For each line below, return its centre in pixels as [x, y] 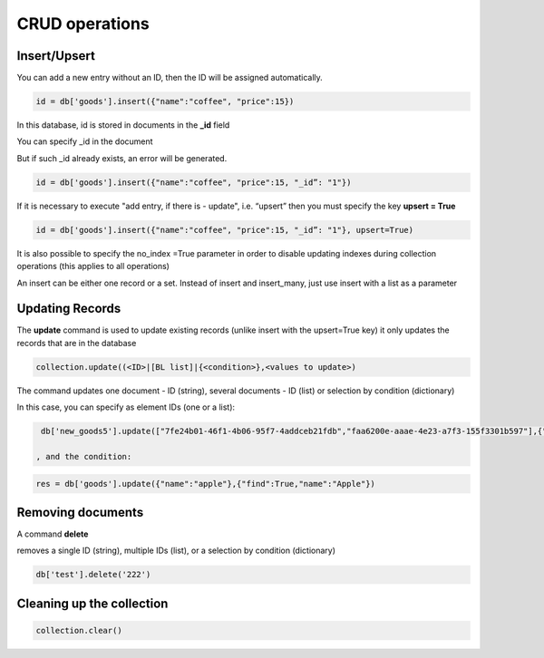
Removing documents [80, 512]
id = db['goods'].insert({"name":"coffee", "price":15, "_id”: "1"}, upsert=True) [225, 230]
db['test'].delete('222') [93, 575]
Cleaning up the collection [92, 603]
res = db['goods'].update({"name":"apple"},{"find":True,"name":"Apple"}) [206, 484]
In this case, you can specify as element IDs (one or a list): [126, 407]
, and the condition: [84, 456]
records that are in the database [77, 343]
